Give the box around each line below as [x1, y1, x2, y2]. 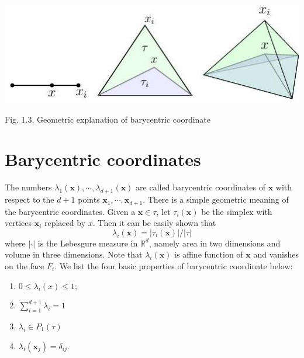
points [78, 193, 100, 206]
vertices [5, 217, 32, 229]
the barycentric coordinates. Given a [5, 205, 136, 217]
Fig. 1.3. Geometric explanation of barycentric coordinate [5, 113, 211, 125]
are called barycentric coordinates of [136, 181, 266, 193]
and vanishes [253, 248, 299, 260]
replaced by [44, 217, 86, 229]
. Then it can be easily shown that [92, 217, 216, 229]
